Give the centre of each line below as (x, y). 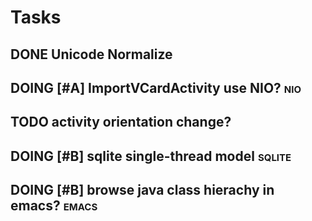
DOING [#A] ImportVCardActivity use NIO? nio (156, 87)
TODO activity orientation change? (121, 122)
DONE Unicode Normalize (91, 54)
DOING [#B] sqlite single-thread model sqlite (151, 156)
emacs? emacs (54, 206)
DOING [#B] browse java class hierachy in (142, 190)
